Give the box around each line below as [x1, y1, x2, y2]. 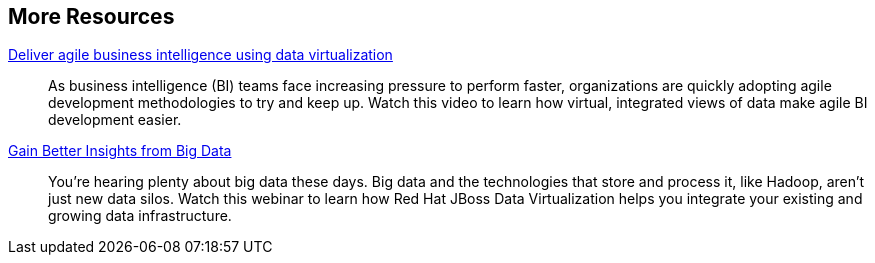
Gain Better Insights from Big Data [8, 142, 232, 160]
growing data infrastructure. [48, 207, 232, 225]
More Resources [8, 4, 175, 29]
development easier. [48, 111, 182, 129]
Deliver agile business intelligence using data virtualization [8, 46, 393, 64]
